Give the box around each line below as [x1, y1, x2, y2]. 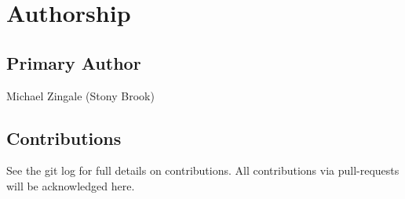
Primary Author [6, 50, 141, 74]
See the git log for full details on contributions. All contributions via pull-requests [6, 162, 400, 179]
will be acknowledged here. [6, 177, 135, 194]
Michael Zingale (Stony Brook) [6, 87, 155, 103]
